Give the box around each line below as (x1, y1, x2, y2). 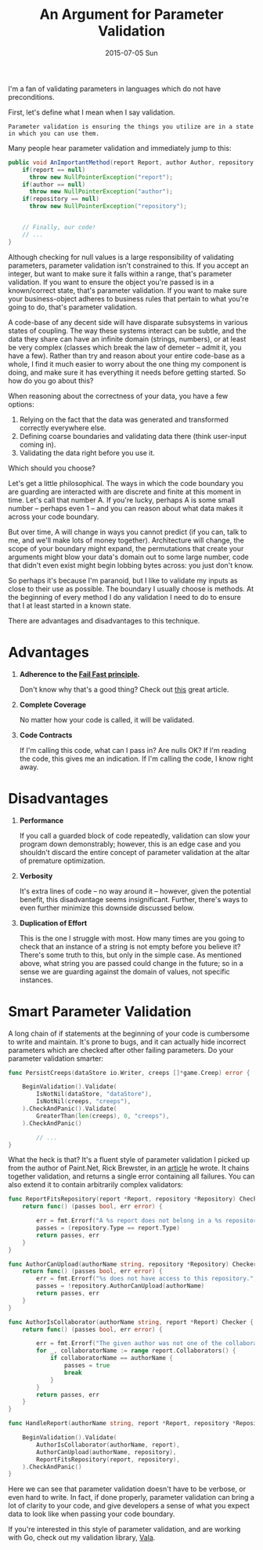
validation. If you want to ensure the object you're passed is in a (8, 277, 214, 287)
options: (8, 399, 35, 409)
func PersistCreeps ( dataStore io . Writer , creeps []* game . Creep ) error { (8, 1069, 250, 1077)
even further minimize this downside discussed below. (19, 903, 195, 912)
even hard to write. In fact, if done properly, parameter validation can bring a (8, 1493, 254, 1502)
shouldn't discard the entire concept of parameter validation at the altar (19, 847, 250, 857)
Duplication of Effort (19, 918, 88, 927)
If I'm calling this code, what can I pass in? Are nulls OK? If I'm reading (19, 745, 247, 755)
